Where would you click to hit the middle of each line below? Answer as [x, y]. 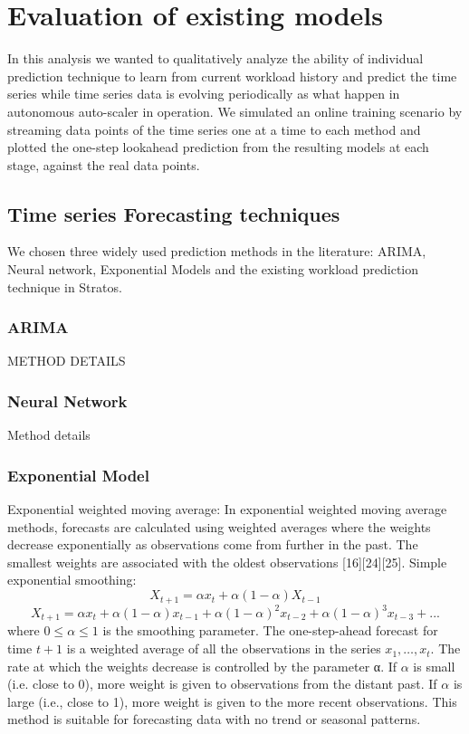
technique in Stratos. [65, 286]
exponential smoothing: [72, 580]
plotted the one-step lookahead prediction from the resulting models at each [218, 147]
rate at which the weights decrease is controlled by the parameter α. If [202, 666]
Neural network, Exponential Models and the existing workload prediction [213, 269]
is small [434, 666]
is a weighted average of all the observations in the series [224, 648]
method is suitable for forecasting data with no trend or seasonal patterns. [214, 719]
